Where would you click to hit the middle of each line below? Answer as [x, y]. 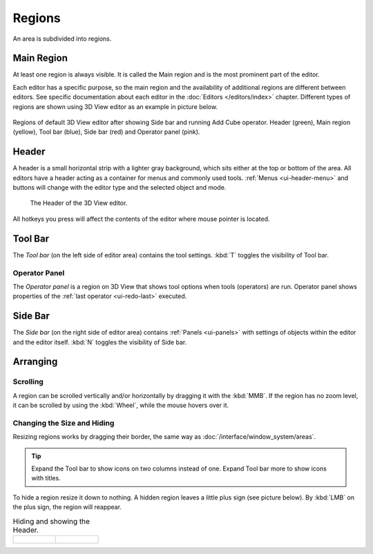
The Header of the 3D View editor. [79, 203]
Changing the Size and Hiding [64, 423]
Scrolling [28, 382]
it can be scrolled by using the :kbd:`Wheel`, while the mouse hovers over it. [121, 405]
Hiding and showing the [51, 521]
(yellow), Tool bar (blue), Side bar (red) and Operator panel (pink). [106, 132]
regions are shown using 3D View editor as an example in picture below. [115, 106]
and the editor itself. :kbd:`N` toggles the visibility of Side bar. [100, 342]
